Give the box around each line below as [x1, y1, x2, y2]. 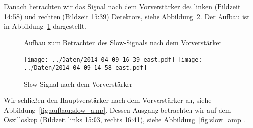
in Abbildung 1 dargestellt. [4, 21, 86, 31]
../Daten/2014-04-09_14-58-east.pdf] [24, 64, 147, 72]
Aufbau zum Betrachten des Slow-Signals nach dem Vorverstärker [24, 37, 221, 47]
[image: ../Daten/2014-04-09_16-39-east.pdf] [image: [24, 56, 202, 64]
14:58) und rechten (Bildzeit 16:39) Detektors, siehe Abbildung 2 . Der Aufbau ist [4, 11, 250, 21]
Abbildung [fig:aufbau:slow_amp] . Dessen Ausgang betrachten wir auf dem [4, 104, 231, 115]
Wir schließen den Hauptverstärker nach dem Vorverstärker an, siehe [4, 95, 212, 105]
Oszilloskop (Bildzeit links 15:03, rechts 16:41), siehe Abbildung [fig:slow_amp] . [4, 114, 245, 125]
